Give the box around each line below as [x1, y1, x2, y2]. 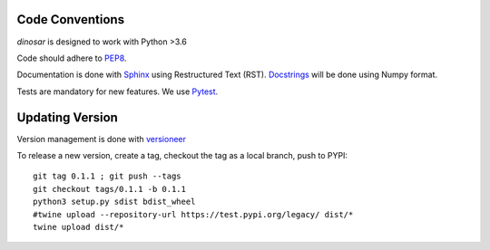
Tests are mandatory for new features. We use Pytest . [16, 86, 219, 97]
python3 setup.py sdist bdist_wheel [33, 197, 196, 207]
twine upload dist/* [33, 222, 124, 232]
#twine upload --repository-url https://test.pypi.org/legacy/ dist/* [33, 209, 354, 219]
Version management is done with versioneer [16, 133, 186, 144]
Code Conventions [16, 12, 125, 27]
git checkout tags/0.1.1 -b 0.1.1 [33, 184, 186, 194]
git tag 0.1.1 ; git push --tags [33, 171, 181, 181]
